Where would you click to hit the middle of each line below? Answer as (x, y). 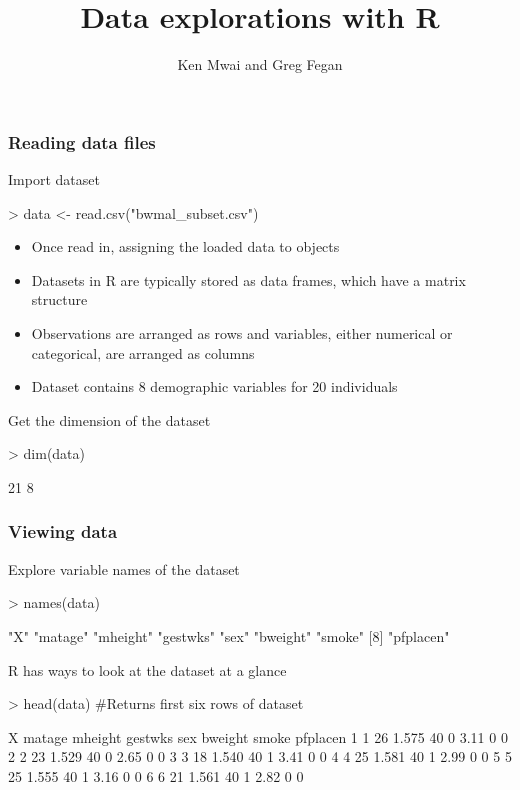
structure (59, 299)
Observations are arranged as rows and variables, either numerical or (242, 332)
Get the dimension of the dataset (109, 419)
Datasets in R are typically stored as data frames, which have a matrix (248, 279)
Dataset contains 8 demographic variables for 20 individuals (214, 386)
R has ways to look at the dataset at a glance (147, 669)
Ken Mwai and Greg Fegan (260, 64)
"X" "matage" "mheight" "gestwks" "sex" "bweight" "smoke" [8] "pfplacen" (229, 635)
